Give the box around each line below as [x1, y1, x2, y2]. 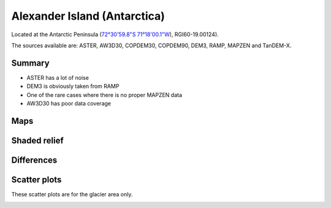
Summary [11, 58, 50, 68]
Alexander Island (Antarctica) [11, 9, 165, 23]
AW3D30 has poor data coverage [26, 100, 112, 107]
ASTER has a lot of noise [26, 74, 89, 81]
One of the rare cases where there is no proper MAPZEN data [26, 91, 183, 98]
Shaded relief [11, 135, 64, 145]
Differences [11, 155, 58, 165]
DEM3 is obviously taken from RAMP [26, 83, 120, 90]
